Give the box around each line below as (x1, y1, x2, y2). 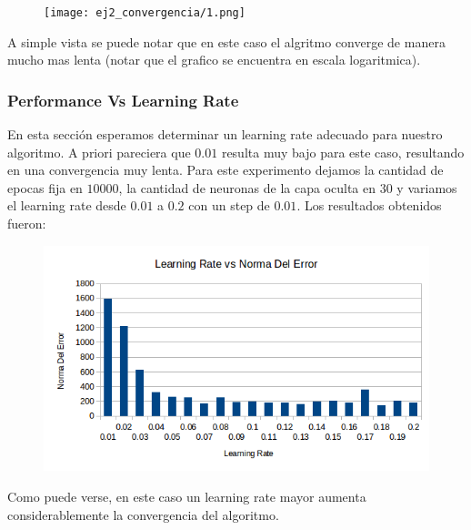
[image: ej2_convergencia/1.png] (44, 6, 246, 19)
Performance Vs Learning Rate (7, 88, 239, 111)
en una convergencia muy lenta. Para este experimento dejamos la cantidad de (7, 160, 444, 179)
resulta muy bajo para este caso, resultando (221, 142, 465, 161)
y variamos (396, 178, 457, 197)
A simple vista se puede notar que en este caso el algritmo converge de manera (7, 32, 446, 51)
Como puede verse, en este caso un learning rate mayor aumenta (7, 486, 366, 505)
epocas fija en (7, 178, 83, 197)
